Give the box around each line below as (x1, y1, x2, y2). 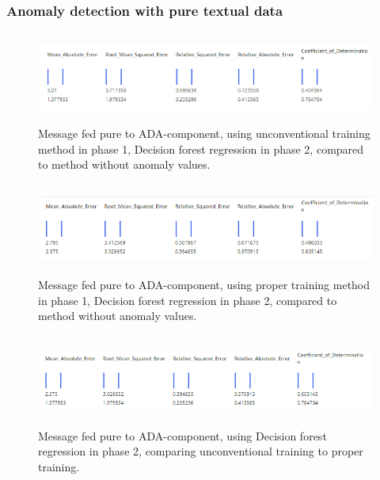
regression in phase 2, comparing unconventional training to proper (38, 443, 363, 459)
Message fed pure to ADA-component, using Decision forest (38, 427, 327, 444)
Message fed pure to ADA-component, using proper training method (38, 276, 370, 292)
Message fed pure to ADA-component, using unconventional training (38, 125, 370, 142)
